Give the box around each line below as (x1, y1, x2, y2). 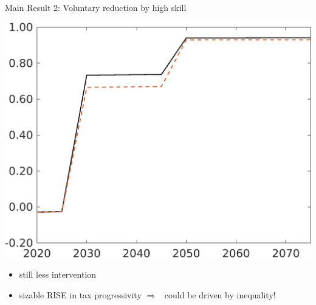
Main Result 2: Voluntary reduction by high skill (5, 1, 187, 13)
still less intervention (19, 268, 97, 281)
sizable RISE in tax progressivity (19, 289, 142, 301)
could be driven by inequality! (164, 289, 276, 301)
